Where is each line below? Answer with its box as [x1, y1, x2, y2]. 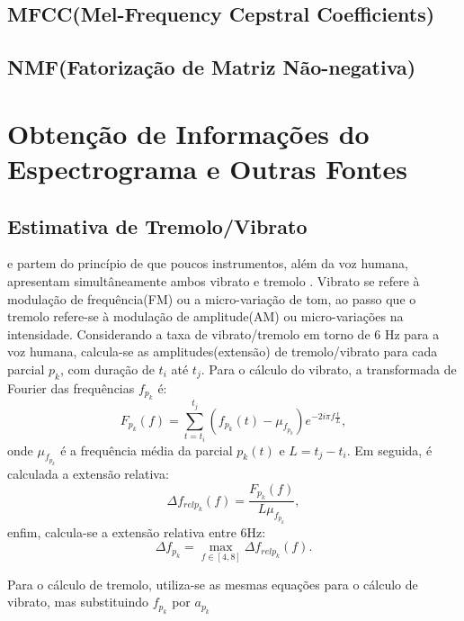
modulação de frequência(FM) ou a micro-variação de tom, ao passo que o [7, 289, 416, 308]
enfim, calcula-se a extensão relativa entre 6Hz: [7, 522, 266, 541]
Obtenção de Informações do [7, 114, 370, 151]
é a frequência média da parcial [60, 440, 233, 459]
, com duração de [59, 359, 155, 378]
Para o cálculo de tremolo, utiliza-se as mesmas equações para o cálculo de [7, 574, 418, 593]
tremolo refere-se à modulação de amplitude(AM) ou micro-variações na [7, 307, 404, 326]
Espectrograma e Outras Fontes [7, 149, 407, 186]
